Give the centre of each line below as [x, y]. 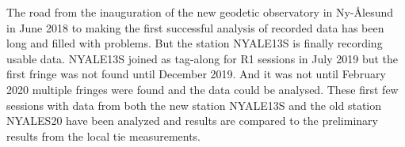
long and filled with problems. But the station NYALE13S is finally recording [195, 43]
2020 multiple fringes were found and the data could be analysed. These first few [202, 89]
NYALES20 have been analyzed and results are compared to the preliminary [192, 121]
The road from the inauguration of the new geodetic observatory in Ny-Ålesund [200, 12]
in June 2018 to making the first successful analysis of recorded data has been [195, 27]
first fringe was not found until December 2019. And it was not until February [196, 74]
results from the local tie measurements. [103, 136]
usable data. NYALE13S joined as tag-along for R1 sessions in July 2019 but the [202, 58]
